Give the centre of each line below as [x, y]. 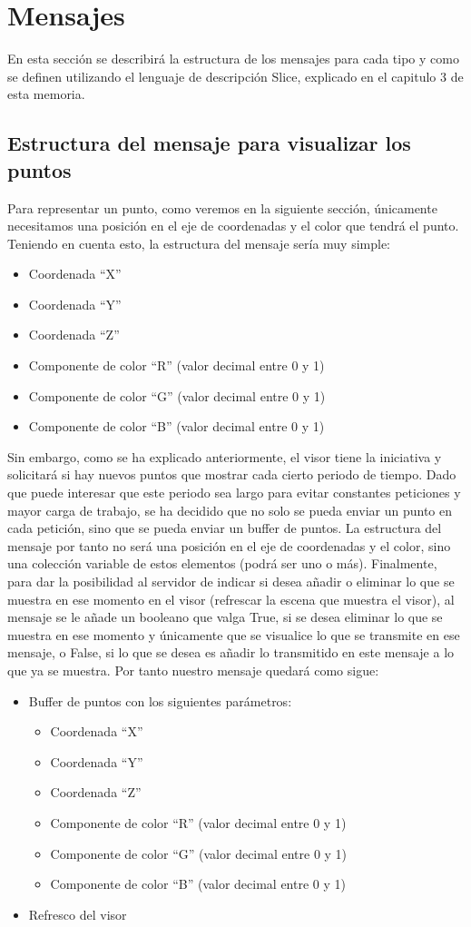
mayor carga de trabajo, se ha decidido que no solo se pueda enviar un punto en [230, 510]
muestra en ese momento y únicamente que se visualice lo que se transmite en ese [234, 634]
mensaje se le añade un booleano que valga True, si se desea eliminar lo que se [225, 617]
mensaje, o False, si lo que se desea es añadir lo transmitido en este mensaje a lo [231, 652]
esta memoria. [46, 94]
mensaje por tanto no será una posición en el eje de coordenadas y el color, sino [229, 545]
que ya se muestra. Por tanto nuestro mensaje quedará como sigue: [193, 670]
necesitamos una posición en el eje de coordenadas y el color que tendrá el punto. [233, 226]
